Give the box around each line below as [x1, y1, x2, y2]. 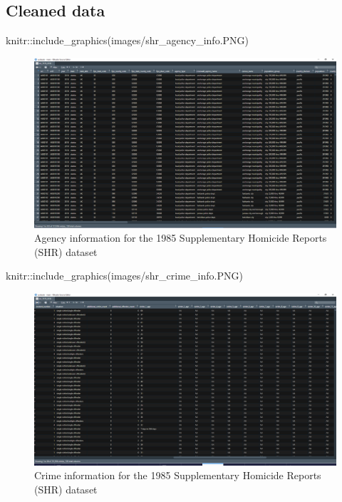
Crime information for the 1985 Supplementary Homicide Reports [34, 468, 321, 483]
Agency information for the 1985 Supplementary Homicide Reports [34, 230, 327, 245]
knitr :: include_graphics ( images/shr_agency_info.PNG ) [6, 33, 249, 48]
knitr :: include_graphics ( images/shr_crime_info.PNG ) [6, 268, 243, 283]
